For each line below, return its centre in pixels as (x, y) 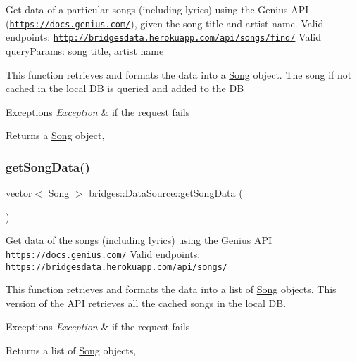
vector (19, 193)
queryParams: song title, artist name (85, 50)
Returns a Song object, (55, 135)
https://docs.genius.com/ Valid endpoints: (103, 253)
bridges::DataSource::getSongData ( (166, 193)
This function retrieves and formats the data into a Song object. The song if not (179, 74)
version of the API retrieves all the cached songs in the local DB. (146, 303)
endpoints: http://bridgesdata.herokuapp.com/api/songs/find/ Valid (163, 37)
